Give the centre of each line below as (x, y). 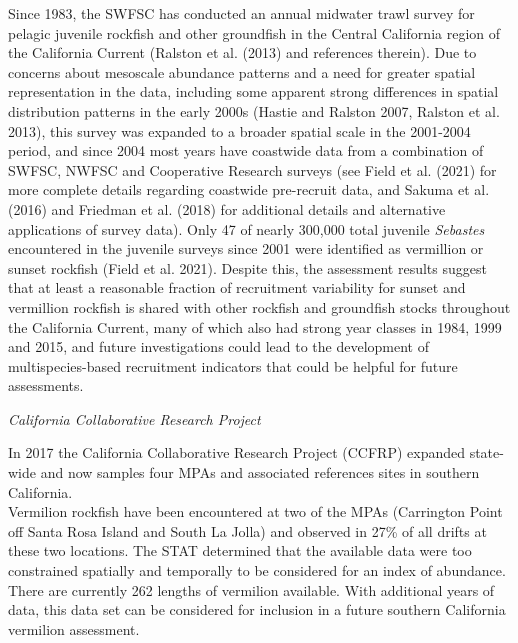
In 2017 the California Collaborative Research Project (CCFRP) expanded (237, 452)
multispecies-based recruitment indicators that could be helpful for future (233, 365)
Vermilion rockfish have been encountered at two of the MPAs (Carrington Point (255, 511)
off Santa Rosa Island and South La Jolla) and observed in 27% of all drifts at (247, 530)
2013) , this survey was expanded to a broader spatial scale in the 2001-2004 (239, 130)
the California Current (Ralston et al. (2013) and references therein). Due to (242, 52)
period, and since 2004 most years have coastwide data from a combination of (246, 150)
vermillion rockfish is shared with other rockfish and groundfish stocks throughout (259, 306)
